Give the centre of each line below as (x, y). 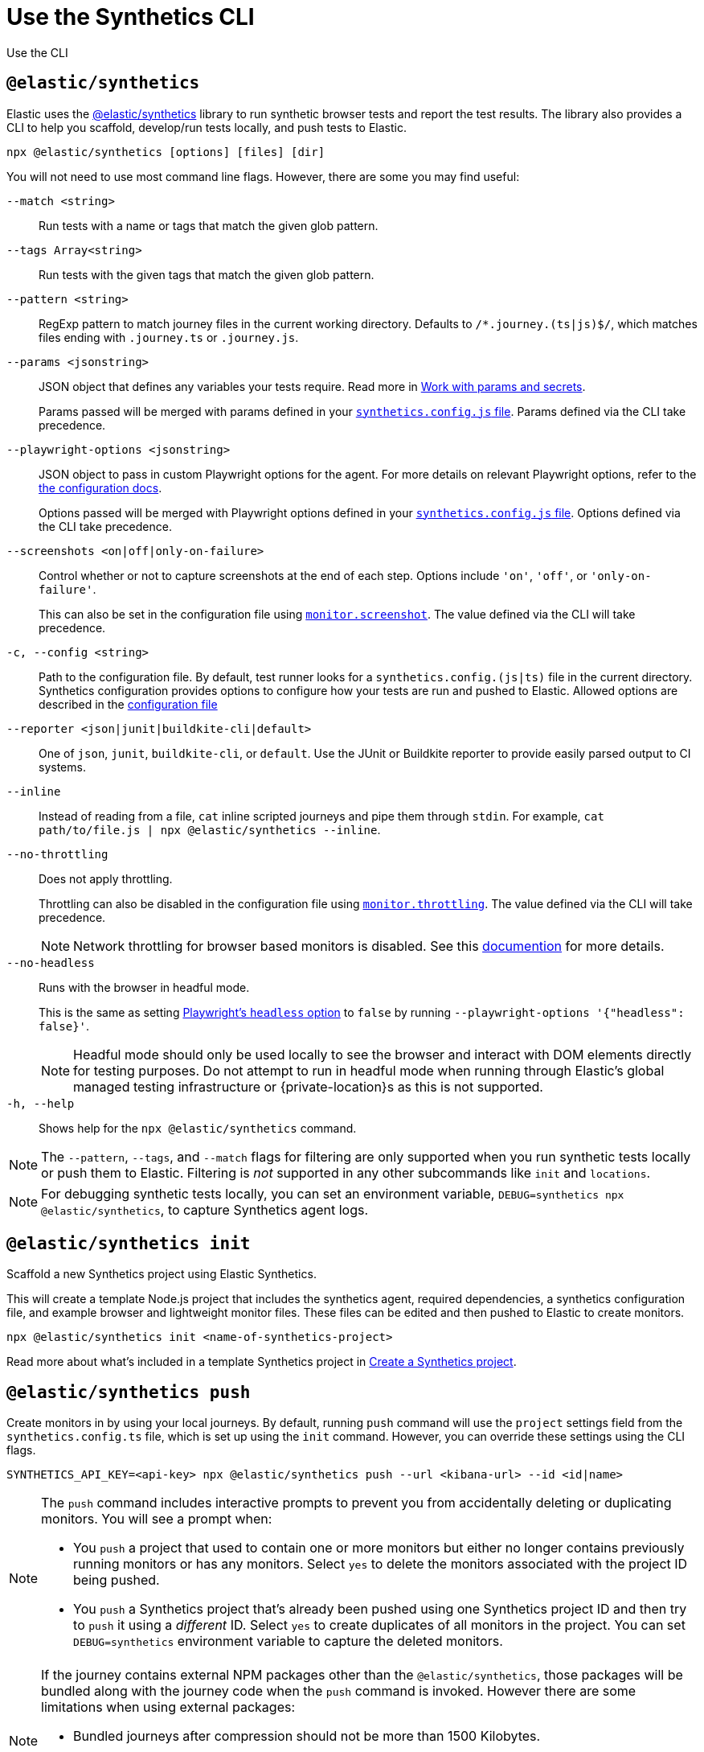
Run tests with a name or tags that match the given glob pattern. (209, 225)
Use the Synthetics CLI (131, 17)
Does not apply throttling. (106, 878)
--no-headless (51, 962)
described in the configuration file (128, 704)
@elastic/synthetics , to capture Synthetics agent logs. (205, 1209)
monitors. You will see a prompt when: (157, 1519)
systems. (62, 767)
